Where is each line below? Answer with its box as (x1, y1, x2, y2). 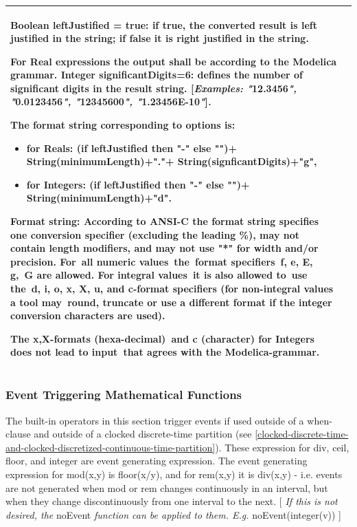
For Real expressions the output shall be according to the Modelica (10, 54, 337, 68)
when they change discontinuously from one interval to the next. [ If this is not (5, 494, 338, 508)
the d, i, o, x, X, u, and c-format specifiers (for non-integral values (10, 281, 334, 295)
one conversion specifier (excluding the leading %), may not (10, 227, 300, 241)
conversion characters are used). (10, 308, 165, 323)
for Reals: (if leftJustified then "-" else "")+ (26, 140, 237, 155)
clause (5, 427, 31, 441)
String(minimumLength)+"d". (26, 191, 172, 205)
